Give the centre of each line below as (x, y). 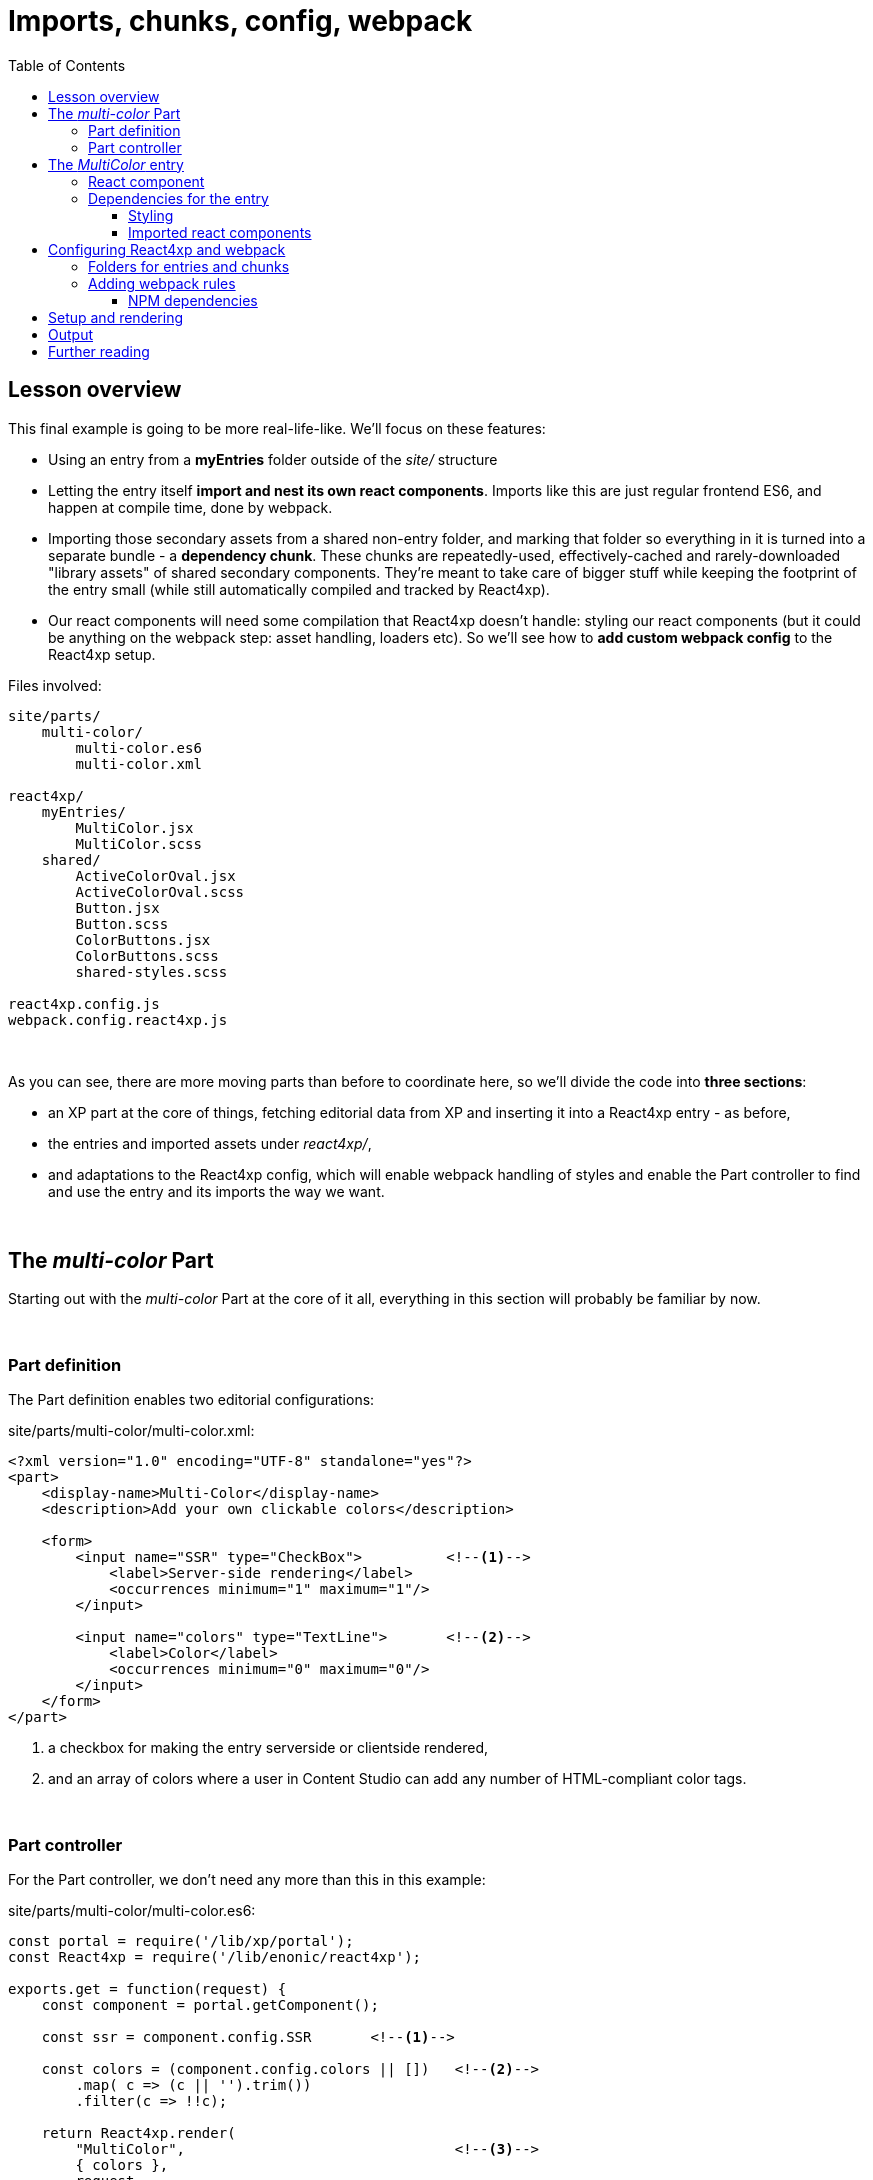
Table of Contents (67, 65)
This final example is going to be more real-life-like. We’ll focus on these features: (277, 428)
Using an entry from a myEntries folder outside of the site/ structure (273, 459)
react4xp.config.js (84, 1003)
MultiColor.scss (138, 843)
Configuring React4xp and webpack (167, 249)
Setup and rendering (116, 317)
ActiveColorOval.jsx (155, 875)
